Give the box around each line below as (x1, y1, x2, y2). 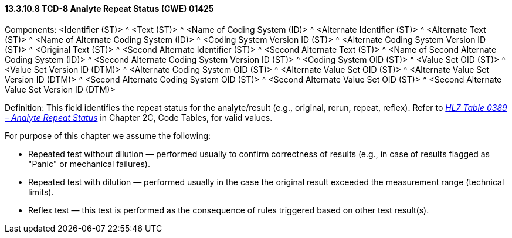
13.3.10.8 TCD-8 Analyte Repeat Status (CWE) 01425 (5, 4, 214, 13)
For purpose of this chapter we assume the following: (5, 130, 211, 141)
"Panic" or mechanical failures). (28, 158, 151, 169)
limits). (28, 186, 54, 197)
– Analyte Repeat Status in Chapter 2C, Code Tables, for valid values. (5, 112, 273, 123)
